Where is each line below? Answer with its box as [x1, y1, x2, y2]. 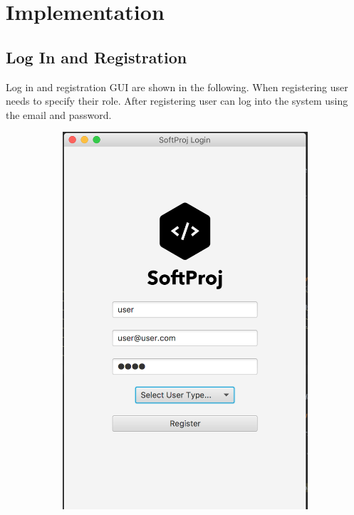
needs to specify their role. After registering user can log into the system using [6, 93, 348, 108]
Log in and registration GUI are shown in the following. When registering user [6, 79, 348, 94]
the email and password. [6, 107, 112, 122]
